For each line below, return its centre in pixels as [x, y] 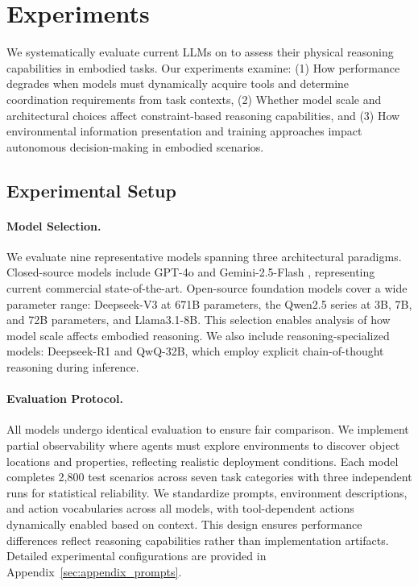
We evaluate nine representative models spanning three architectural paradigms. [204, 256]
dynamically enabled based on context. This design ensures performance [184, 524]
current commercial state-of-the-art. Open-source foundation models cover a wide [207, 288]
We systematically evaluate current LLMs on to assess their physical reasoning [200, 52]
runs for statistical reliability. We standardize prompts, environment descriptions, [207, 492]
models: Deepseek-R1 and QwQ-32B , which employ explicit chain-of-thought [195, 351]
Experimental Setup [91, 190]
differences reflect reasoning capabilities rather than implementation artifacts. [198, 540]
